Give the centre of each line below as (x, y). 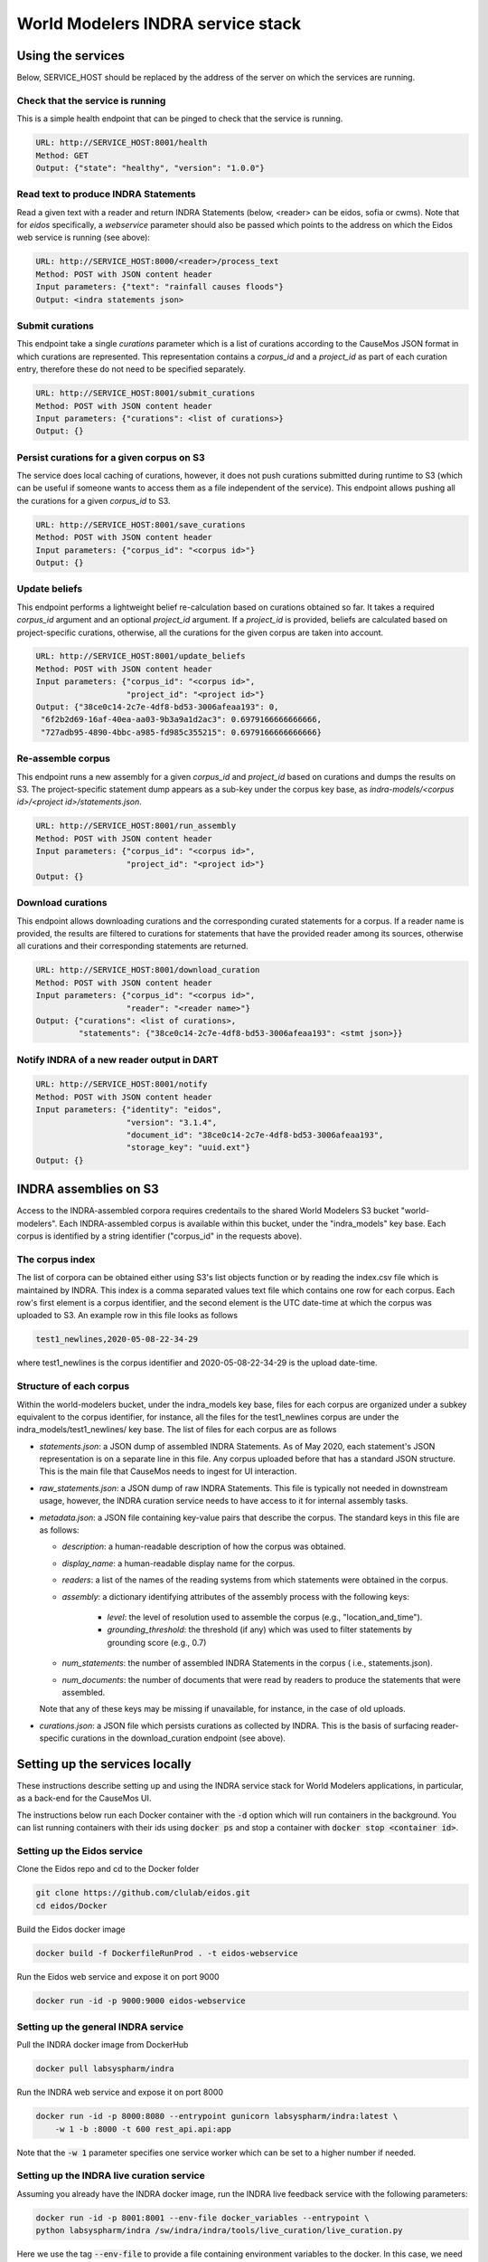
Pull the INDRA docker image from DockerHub (103, 2045)
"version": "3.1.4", (171, 1122)
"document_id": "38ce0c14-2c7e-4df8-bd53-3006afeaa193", (255, 1135)
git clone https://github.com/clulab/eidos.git (143, 1893)
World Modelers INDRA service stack (159, 24)
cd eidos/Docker (72, 1906)
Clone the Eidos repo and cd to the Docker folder (108, 1869)
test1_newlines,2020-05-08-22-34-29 (117, 1340)
